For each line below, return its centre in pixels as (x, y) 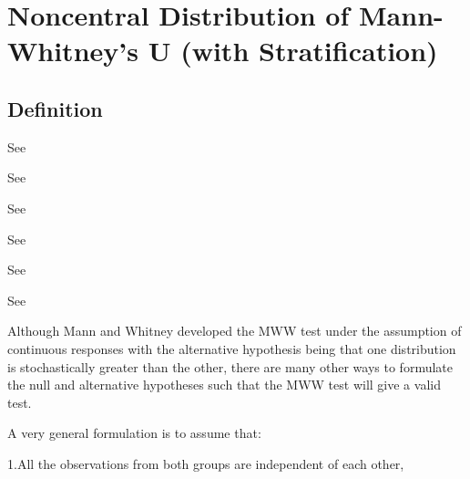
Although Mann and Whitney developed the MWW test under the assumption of (235, 331)
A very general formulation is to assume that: (134, 433)
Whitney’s (73, 51)
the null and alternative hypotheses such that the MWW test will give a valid (224, 385)
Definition (55, 108)
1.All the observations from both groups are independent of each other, (206, 463)
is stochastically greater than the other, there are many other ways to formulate (230, 366)
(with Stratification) (309, 51)
